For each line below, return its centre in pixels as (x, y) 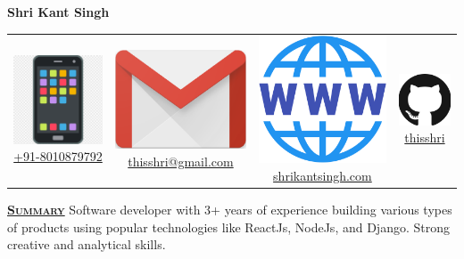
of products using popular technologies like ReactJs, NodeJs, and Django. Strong (228, 227)
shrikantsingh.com (323, 175)
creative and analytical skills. (87, 244)
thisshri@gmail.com (181, 161)
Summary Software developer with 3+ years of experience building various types (230, 210)
